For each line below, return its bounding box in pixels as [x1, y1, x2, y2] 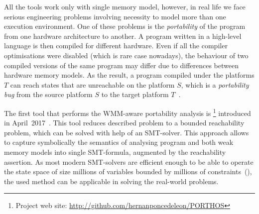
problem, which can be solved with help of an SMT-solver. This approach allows [4, 127, 249, 137]
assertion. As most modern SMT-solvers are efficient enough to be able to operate [4, 156, 254, 167]
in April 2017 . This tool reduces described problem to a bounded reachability [4, 117, 245, 128]
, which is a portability [181, 79, 249, 90]
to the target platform [101, 89, 169, 100]
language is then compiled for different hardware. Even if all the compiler [4, 40, 228, 51]
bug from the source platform [4, 89, 93, 100]
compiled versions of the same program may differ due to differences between [4, 60, 239, 70]
